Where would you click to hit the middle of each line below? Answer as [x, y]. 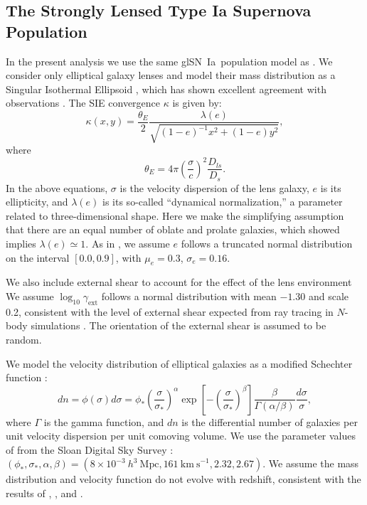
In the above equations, [57, 187]
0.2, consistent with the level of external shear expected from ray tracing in [170, 311]
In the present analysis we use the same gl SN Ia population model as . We [169, 61]
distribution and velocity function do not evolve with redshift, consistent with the [183, 479]
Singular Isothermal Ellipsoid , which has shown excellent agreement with [166, 89]
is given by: [197, 103]
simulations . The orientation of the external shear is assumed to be [179, 325]
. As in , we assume [128, 243]
